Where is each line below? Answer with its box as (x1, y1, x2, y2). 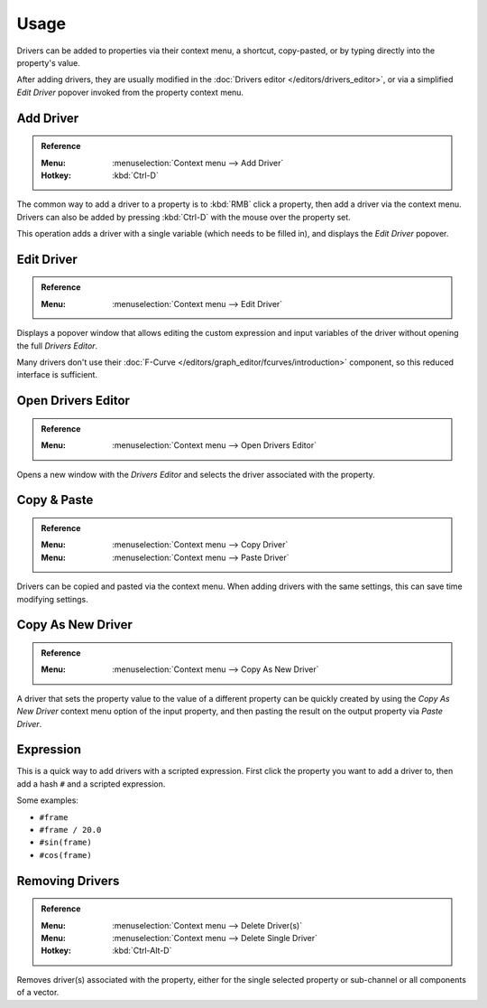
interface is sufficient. (16, 369, 98, 380)
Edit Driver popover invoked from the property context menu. (16, 87, 243, 98)
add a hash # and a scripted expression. (16, 778, 166, 789)
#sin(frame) (39, 837, 92, 848)
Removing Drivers (16, 873, 120, 889)
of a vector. (16, 987, 60, 998)
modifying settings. (16, 593, 89, 604)
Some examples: (16, 795, 78, 806)
